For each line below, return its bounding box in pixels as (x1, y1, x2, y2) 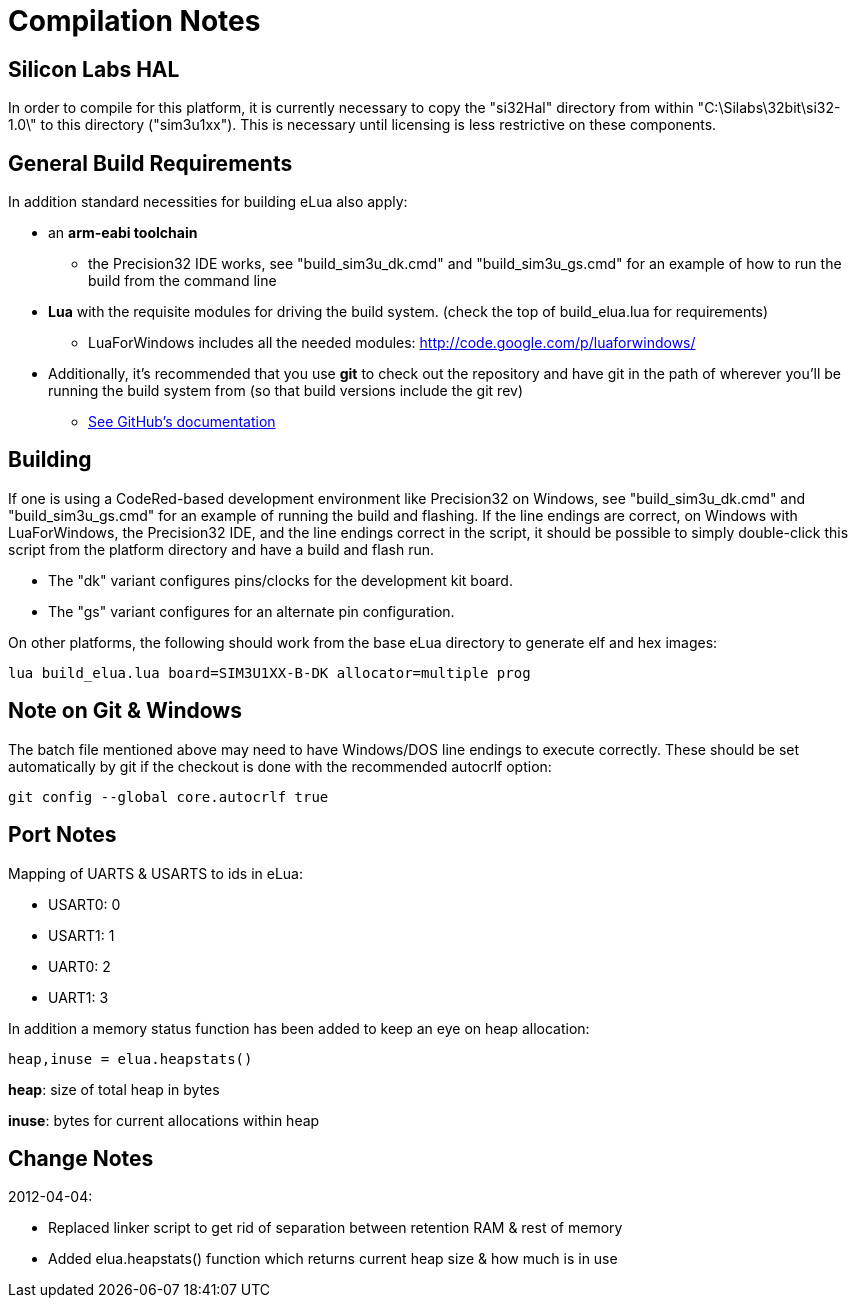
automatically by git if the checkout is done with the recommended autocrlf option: (8, 757, 552, 775)
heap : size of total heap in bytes (8, 1080, 220, 1098)
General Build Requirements (8, 150, 293, 176)
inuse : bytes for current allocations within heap (8, 1111, 320, 1129)
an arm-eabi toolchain (48, 224, 198, 242)
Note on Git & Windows (8, 698, 242, 724)
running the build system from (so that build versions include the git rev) (48, 382, 524, 400)
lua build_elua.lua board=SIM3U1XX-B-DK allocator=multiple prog (8, 664, 531, 681)
